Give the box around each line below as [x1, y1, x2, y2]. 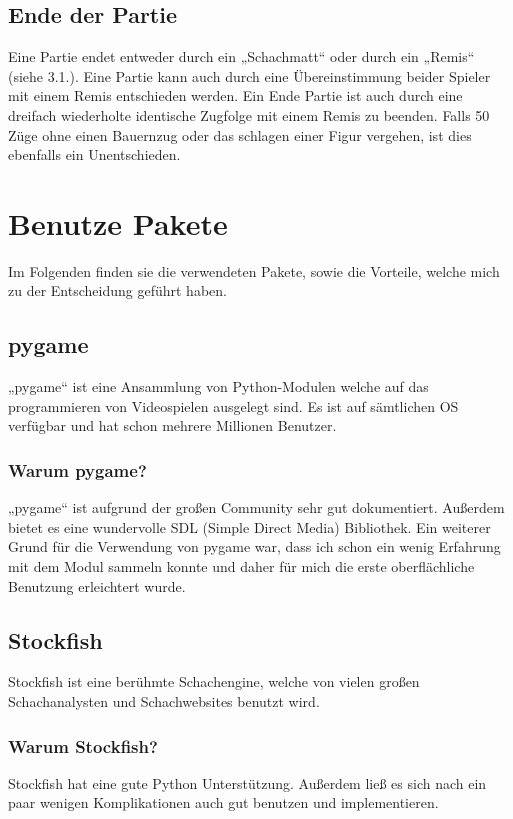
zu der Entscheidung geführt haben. [8, 280, 227, 301]
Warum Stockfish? [8, 733, 158, 758]
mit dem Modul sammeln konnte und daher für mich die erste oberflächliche [8, 556, 475, 577]
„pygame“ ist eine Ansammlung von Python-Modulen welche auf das [8, 376, 429, 397]
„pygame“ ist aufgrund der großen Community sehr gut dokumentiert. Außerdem [8, 497, 505, 518]
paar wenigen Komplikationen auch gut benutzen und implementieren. [8, 792, 439, 813]
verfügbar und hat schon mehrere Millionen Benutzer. [8, 415, 337, 436]
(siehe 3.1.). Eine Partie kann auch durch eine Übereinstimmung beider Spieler [8, 65, 491, 86]
